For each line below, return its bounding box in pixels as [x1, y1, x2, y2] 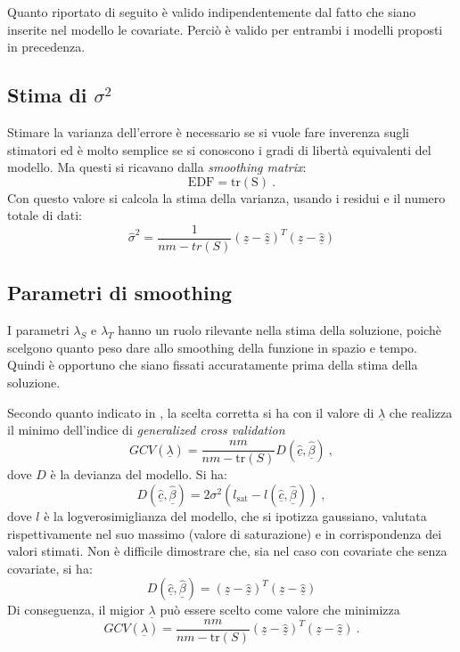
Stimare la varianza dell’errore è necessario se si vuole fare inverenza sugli [7, 122, 409, 141]
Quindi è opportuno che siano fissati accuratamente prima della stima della [7, 355, 418, 374]
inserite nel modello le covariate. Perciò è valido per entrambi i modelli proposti [7, 20, 443, 38]
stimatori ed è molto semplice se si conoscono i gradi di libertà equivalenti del [7, 140, 431, 159]
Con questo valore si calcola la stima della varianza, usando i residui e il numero [7, 188, 446, 207]
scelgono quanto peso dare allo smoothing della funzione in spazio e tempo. [7, 338, 418, 356]
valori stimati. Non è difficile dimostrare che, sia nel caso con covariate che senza [7, 542, 448, 560]
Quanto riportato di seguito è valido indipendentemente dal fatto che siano [7, 3, 416, 20]
